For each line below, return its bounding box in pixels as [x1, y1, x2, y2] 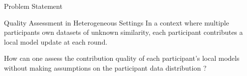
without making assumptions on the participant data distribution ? [4, 62, 207, 73]
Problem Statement [4, 1, 62, 11]
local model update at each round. [4, 36, 108, 47]
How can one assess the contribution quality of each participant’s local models [4, 53, 240, 63]
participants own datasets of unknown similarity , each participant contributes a [4, 27, 243, 37]
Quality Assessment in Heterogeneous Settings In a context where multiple [4, 17, 229, 27]
